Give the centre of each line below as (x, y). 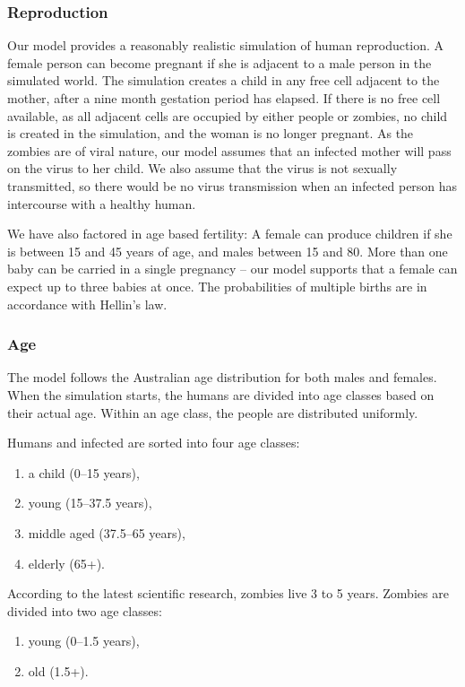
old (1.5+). (58, 670)
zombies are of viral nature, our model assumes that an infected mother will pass (229, 150)
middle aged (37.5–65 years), (107, 532)
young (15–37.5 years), (90, 503)
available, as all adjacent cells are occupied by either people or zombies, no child (228, 115)
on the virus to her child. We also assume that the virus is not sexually (202, 168)
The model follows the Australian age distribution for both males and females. (222, 377)
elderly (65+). (67, 563)
